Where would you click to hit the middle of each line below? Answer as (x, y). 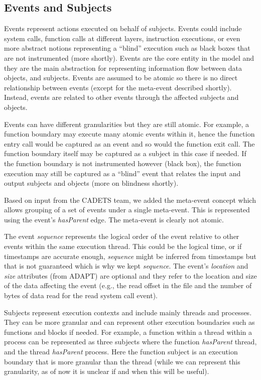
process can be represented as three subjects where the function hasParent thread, (130, 342)
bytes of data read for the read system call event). (81, 295)
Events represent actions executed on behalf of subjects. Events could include (123, 28)
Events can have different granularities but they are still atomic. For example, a (127, 124)
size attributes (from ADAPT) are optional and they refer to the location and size (130, 275)
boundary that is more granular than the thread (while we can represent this (122, 361)
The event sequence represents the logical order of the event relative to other (122, 236)
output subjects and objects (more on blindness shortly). (91, 183)
